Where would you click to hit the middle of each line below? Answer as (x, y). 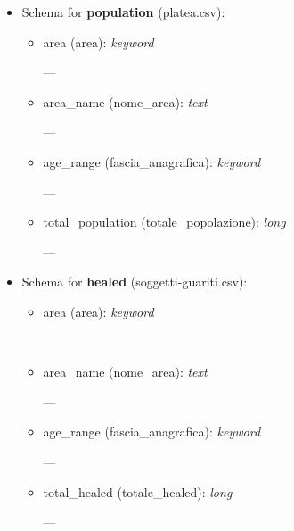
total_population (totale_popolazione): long (164, 222)
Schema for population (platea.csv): (123, 12)
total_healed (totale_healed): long (138, 491)
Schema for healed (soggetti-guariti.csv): (135, 282)
